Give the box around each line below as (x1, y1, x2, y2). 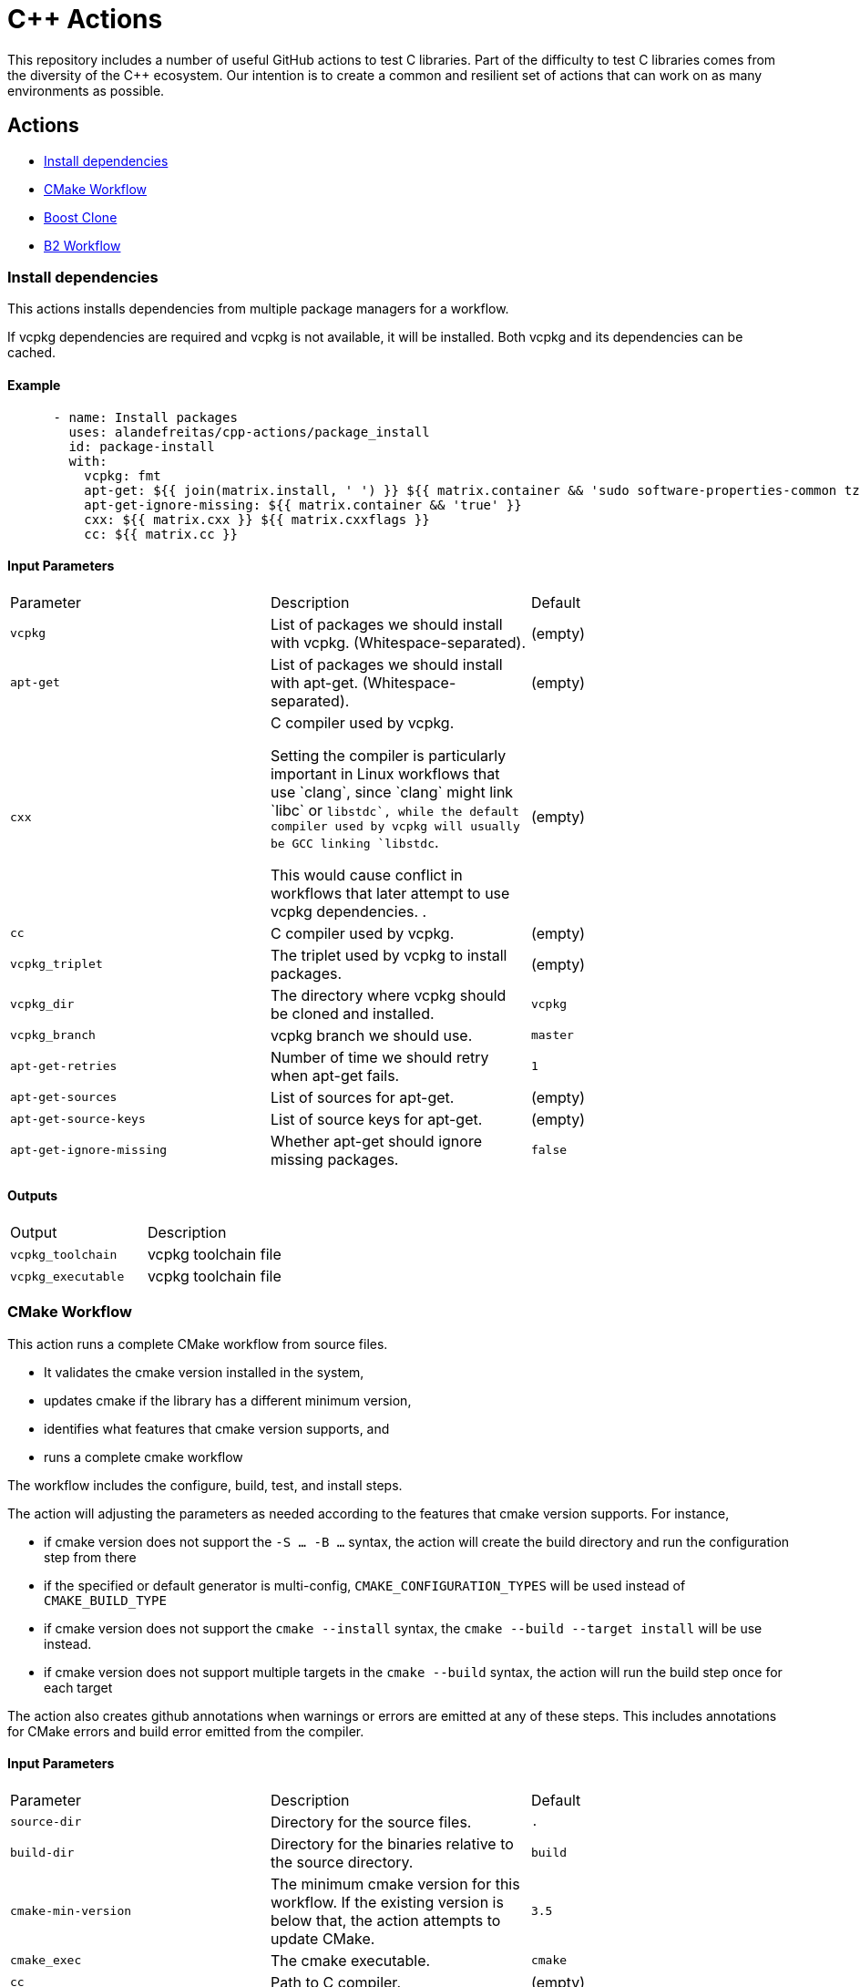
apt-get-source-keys (10, 1112, 146, 1127)
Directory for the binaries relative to (270, 1834, 514, 1853)
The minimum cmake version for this (270, 1874, 520, 1893)
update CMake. (270, 1929, 375, 1948)
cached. (7, 345, 56, 361)
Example (7, 376, 61, 393)
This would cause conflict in (270, 865, 463, 884)
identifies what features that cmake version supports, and (44, 1420, 390, 1436)
